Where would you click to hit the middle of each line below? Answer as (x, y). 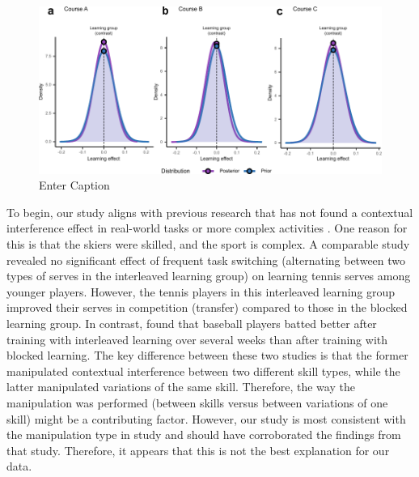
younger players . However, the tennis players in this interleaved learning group (201, 291)
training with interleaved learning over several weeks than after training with (197, 339)
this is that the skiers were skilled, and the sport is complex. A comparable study (208, 244)
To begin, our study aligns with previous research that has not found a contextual (210, 212)
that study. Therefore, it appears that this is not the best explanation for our (198, 450)
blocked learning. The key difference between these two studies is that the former (207, 355)
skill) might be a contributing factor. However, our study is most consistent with (206, 418)
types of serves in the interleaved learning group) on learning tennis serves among (209, 276)
